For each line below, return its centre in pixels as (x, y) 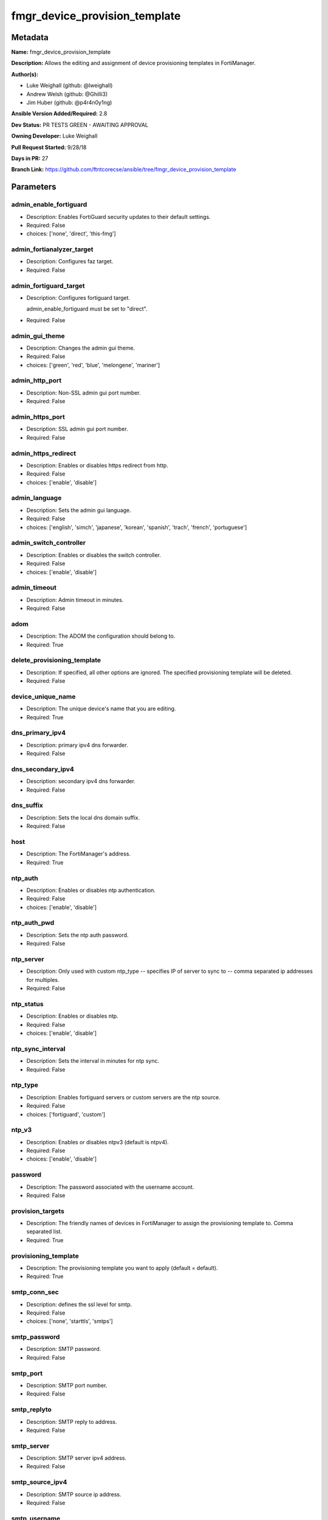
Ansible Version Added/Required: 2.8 (59, 114)
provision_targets (38, 1211)
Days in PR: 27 (30, 158)
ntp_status (27, 1004)
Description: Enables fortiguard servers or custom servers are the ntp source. (124, 1097)
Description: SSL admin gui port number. (77, 429)
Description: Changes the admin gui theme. (81, 348)
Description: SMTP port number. (67, 1385)
